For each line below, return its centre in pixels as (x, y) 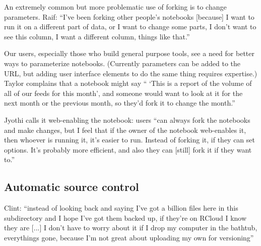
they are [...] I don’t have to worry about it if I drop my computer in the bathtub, (131, 228)
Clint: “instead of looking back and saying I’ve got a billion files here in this (121, 208)
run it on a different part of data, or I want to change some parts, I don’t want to (130, 27)
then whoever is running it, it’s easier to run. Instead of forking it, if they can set (129, 140)
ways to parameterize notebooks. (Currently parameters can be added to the (122, 63)
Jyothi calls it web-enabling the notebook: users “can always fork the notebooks (127, 119)
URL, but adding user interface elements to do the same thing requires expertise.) (131, 73)
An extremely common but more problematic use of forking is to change (115, 7)
